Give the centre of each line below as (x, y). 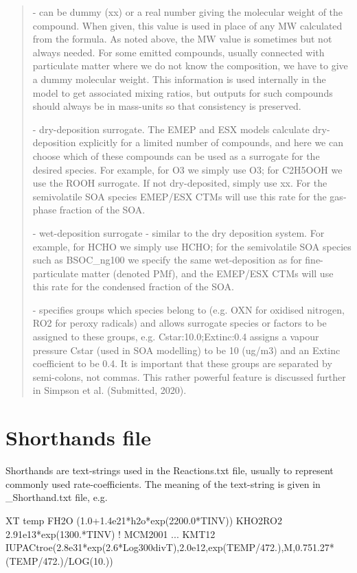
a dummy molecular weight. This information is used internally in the (179, 79)
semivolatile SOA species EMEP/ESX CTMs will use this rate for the (180, 196)
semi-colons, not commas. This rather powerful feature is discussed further (189, 376)
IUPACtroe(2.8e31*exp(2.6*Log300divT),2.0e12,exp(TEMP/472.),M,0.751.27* (170, 547)
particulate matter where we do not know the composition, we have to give (190, 66)
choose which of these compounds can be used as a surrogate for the (176, 155)
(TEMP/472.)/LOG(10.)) (59, 560)
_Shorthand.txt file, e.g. (57, 497)
